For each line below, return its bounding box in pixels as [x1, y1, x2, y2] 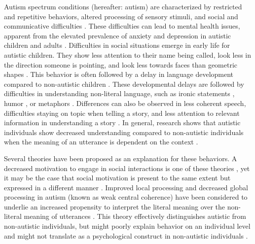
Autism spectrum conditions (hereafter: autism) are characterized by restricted [4, 1, 242, 11]
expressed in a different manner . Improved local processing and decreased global [4, 182, 248, 192]
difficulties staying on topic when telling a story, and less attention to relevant [4, 107, 240, 118]
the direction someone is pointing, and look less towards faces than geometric [4, 59, 238, 70]
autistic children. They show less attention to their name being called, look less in [4, 49, 252, 60]
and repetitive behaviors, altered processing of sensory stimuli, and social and [4, 11, 238, 21]
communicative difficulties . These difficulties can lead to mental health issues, [4, 21, 240, 31]
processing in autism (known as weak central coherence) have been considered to [4, 192, 248, 202]
